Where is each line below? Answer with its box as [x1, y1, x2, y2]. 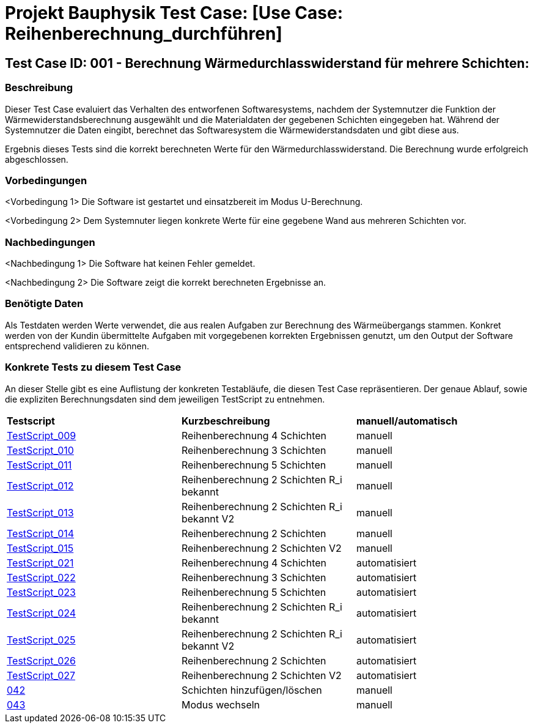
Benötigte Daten [5, 297, 84, 310]
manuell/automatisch [356, 414, 458, 427]
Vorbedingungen [5, 174, 87, 187]
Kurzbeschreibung [181, 414, 270, 427]
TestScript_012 [7, 479, 74, 492]
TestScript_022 [7, 571, 76, 584]
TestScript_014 [7, 527, 75, 540]
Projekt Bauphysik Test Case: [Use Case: [5, 2, 344, 23]
